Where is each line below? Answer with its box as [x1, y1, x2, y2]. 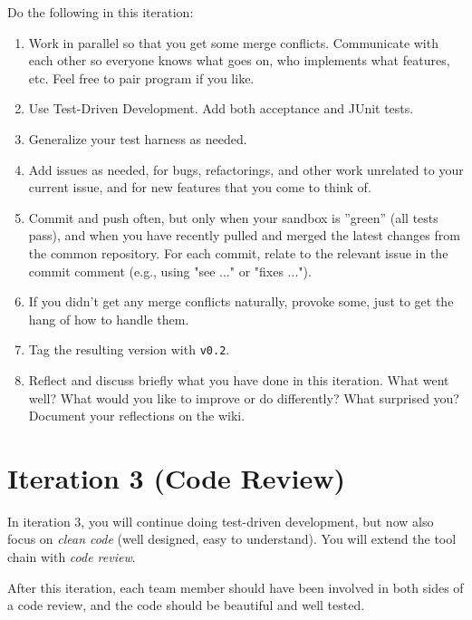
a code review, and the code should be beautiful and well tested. [7, 596, 365, 615]
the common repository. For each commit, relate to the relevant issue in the [28, 243, 448, 262]
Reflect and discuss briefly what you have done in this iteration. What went [28, 370, 449, 389]
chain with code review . [7, 547, 136, 567]
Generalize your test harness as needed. [28, 129, 247, 148]
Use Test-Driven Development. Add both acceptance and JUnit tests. [28, 99, 414, 118]
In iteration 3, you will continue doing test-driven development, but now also [7, 511, 434, 530]
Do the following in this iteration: [7, 3, 194, 21]
